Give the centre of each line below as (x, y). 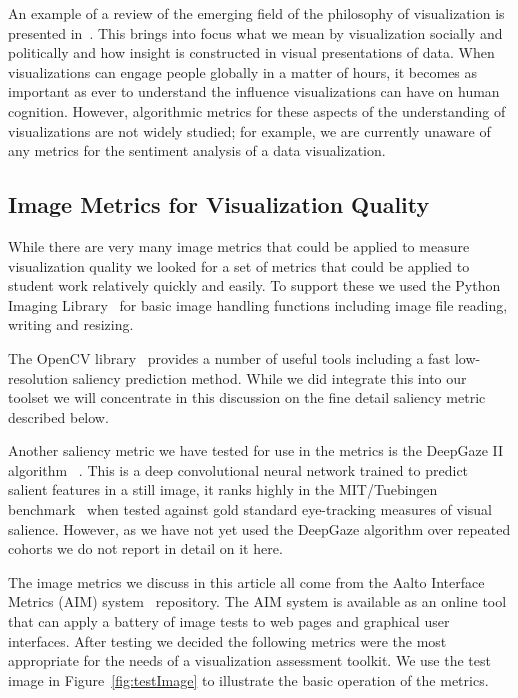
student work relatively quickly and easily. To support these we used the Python (254, 285)
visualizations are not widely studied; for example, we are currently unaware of (249, 130)
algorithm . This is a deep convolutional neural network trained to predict (238, 469)
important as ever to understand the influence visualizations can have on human (254, 91)
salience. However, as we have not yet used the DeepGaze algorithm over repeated (259, 528)
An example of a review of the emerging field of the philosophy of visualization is (256, 13)
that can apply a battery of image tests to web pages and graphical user (229, 621)
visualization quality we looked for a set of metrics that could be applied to (239, 265)
